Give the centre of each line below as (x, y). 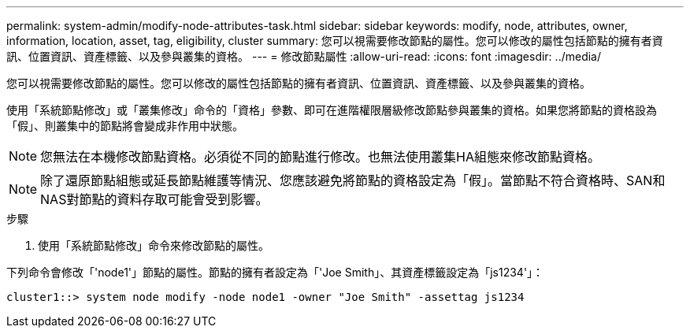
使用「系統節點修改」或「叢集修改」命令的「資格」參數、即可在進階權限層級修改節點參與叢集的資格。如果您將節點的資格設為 (332, 110)
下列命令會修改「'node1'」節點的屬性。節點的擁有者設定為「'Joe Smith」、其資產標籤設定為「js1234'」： (275, 272)
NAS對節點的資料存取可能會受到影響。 (154, 199)
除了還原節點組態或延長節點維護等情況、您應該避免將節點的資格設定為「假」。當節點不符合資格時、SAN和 (353, 180)
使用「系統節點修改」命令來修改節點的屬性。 (154, 245)
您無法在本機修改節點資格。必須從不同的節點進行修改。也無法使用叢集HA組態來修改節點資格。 (320, 157)
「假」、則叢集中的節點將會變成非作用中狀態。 (125, 126)
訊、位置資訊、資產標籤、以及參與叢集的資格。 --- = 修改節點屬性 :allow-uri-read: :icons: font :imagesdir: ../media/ (304, 56)
